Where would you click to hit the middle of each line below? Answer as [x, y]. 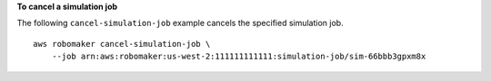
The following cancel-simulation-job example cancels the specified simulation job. [180, 23]
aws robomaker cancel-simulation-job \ [122, 44]
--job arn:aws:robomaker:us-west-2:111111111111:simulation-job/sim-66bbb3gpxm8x [239, 57]
